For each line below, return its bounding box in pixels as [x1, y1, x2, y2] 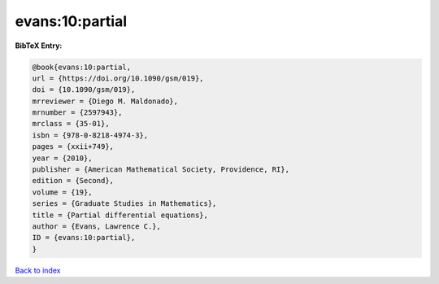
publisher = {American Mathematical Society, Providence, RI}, [32, 165, 290, 174]
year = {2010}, [32, 153, 93, 163]
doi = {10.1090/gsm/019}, [32, 85, 136, 94]
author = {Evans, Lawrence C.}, [32, 222, 162, 231]
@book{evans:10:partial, [32, 62, 132, 72]
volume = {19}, [32, 187, 93, 197]
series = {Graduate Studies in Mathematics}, [32, 199, 217, 208]
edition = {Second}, [32, 176, 114, 186]
